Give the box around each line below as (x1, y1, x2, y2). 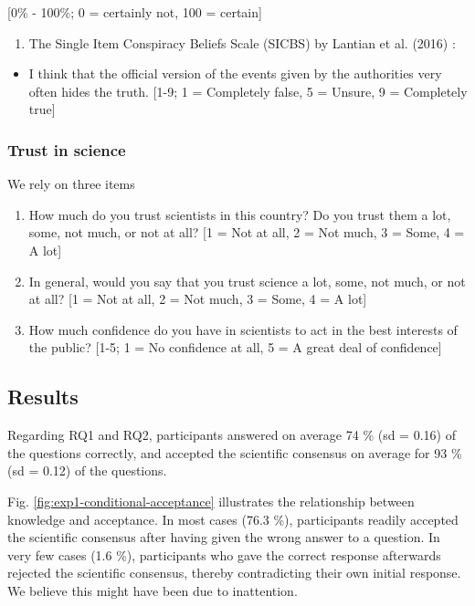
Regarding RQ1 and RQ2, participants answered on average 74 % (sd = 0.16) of (7, 425, 456, 444)
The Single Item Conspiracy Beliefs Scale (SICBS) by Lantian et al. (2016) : (28, 33, 456, 52)
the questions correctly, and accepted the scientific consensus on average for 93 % (7, 443, 462, 462)
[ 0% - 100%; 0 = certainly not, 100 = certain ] (7, 3, 262, 21)
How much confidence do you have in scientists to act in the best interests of (28, 319, 458, 339)
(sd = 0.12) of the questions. (7, 461, 167, 480)
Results (7, 382, 79, 411)
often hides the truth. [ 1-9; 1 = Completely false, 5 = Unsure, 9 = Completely (28, 81, 468, 100)
